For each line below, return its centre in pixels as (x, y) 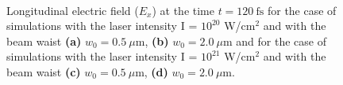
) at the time (183, 10)
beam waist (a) (44, 41)
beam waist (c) (44, 71)
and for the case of (281, 41)
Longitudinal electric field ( (73, 10)
